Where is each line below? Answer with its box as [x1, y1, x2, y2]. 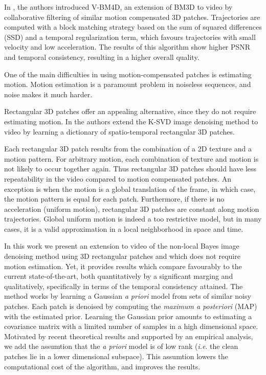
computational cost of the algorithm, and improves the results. [4, 361, 201, 371]
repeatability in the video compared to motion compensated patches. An [4, 173, 231, 184]
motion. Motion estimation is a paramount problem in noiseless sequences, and [4, 79, 251, 90]
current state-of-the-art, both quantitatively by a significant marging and [4, 271, 233, 281]
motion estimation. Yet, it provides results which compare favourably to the [4, 260, 242, 271]
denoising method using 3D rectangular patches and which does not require [4, 251, 240, 261]
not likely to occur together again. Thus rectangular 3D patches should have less [4, 163, 257, 174]
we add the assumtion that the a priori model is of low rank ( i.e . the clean [4, 341, 238, 351]
